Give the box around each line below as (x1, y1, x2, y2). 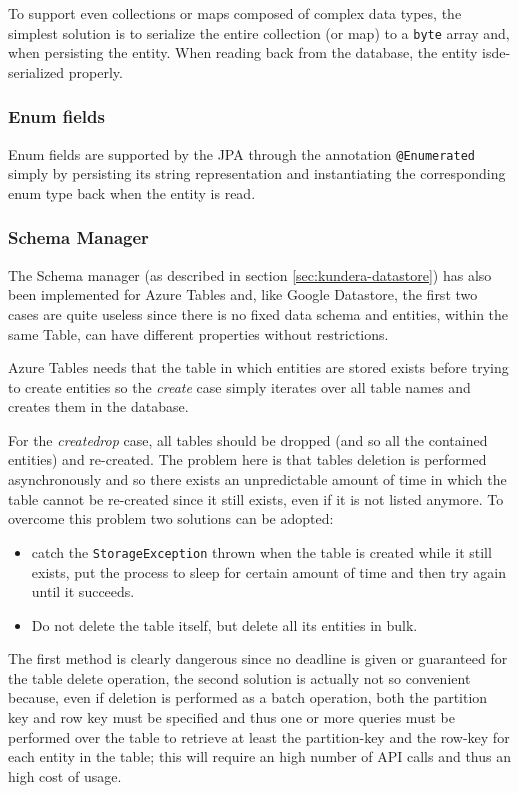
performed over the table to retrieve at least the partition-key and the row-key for (8, 726, 510, 747)
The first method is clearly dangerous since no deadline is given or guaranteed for (8, 648, 508, 669)
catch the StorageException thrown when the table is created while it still (31, 541, 492, 562)
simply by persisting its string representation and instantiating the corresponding (8, 163, 506, 184)
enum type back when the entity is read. (8, 182, 256, 203)
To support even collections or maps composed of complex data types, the (8, 3, 462, 23)
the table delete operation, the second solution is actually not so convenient (8, 667, 471, 688)
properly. (68, 61, 123, 82)
